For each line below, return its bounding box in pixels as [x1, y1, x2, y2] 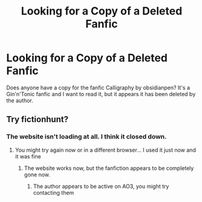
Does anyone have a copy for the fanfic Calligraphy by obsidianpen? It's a [6, 83, 191, 91]
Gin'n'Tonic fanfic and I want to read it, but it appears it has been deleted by [6, 90, 196, 97]
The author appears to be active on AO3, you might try [33, 183, 169, 190]
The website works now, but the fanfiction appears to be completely [24, 165, 194, 172]
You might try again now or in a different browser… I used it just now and [15, 146, 197, 154]
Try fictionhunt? [6, 114, 68, 125]
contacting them [33, 189, 74, 196]
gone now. [24, 171, 50, 178]
